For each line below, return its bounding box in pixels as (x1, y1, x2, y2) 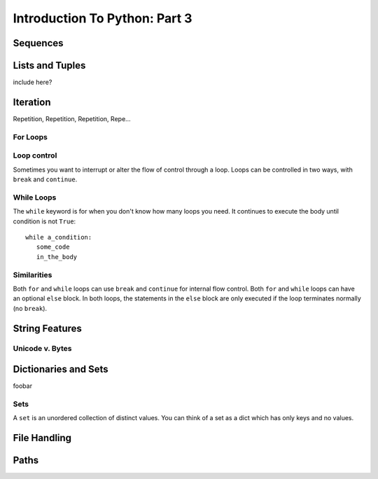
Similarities (13, 270, 52, 279)
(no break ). (13, 304, 48, 312)
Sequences (13, 37, 64, 49)
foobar (13, 382, 33, 390)
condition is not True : (13, 217, 76, 225)
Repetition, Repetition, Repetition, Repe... (13, 114, 131, 123)
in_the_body (36, 253, 78, 261)
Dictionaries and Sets (13, 363, 108, 375)
